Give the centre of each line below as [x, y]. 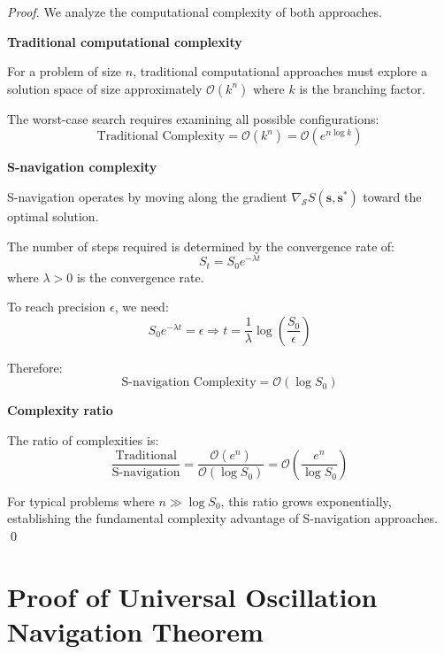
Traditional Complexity [161, 137]
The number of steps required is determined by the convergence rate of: [201, 246]
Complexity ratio [60, 410]
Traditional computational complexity [125, 41]
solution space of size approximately [105, 88]
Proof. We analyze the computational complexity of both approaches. [195, 12]
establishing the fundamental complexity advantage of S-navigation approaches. [222, 518]
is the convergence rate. [140, 277]
